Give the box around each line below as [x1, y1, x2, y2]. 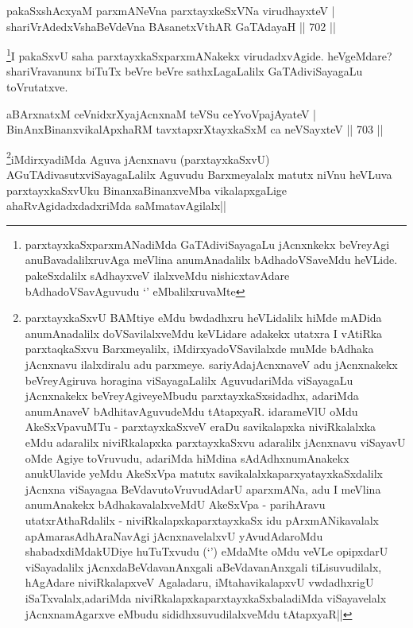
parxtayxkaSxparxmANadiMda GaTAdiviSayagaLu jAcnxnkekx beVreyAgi [25, 235, 390, 252]
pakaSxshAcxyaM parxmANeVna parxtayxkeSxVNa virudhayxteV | [6, 2, 335, 18]
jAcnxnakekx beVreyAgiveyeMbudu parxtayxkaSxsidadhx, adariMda [25, 387, 359, 404]
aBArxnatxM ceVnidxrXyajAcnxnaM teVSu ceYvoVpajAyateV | [6, 105, 317, 122]
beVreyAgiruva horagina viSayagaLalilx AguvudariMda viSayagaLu [25, 371, 353, 388]
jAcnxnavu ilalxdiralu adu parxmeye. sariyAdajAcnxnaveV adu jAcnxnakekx [25, 356, 398, 372]
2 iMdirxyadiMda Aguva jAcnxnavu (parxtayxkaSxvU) [6, 148, 270, 167]
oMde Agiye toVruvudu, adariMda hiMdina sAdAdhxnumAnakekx [25, 449, 349, 466]
